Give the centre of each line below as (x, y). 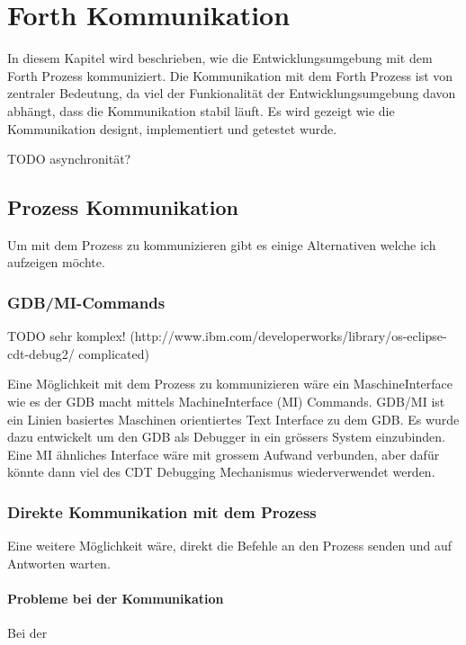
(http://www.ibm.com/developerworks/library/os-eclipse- (288, 336)
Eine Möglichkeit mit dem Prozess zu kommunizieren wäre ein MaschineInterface (230, 384)
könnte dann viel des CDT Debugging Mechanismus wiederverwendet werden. (221, 472)
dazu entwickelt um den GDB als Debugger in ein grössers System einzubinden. (226, 437)
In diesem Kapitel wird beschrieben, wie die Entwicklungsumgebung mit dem (220, 58)
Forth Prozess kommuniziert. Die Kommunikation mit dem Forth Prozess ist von (230, 75)
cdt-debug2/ (41, 353)
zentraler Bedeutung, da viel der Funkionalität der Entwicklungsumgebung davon (232, 93)
